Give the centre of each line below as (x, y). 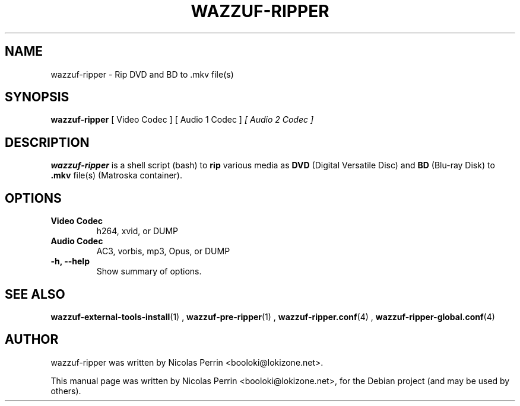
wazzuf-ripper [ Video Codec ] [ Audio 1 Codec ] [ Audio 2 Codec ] (182, 120)
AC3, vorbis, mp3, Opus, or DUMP (163, 251)
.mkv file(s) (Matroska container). (116, 175)
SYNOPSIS (37, 97)
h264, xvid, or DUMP (137, 231)
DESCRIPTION (47, 142)
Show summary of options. (149, 271)
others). (66, 391)
